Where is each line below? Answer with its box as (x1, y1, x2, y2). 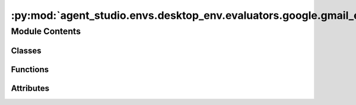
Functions (11, 64, 49, 74)
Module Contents (11, 26, 81, 37)
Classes (11, 45, 42, 55)
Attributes (11, 83, 50, 93)
